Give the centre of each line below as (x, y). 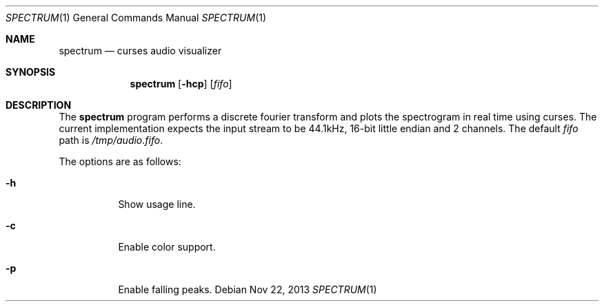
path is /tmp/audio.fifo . (111, 140)
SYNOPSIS (31, 72)
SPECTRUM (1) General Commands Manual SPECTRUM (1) (136, 18)
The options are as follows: (120, 161)
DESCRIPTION (39, 105)
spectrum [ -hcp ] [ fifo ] (181, 84)
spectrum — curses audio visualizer (140, 51)
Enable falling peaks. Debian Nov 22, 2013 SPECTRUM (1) (248, 289)
